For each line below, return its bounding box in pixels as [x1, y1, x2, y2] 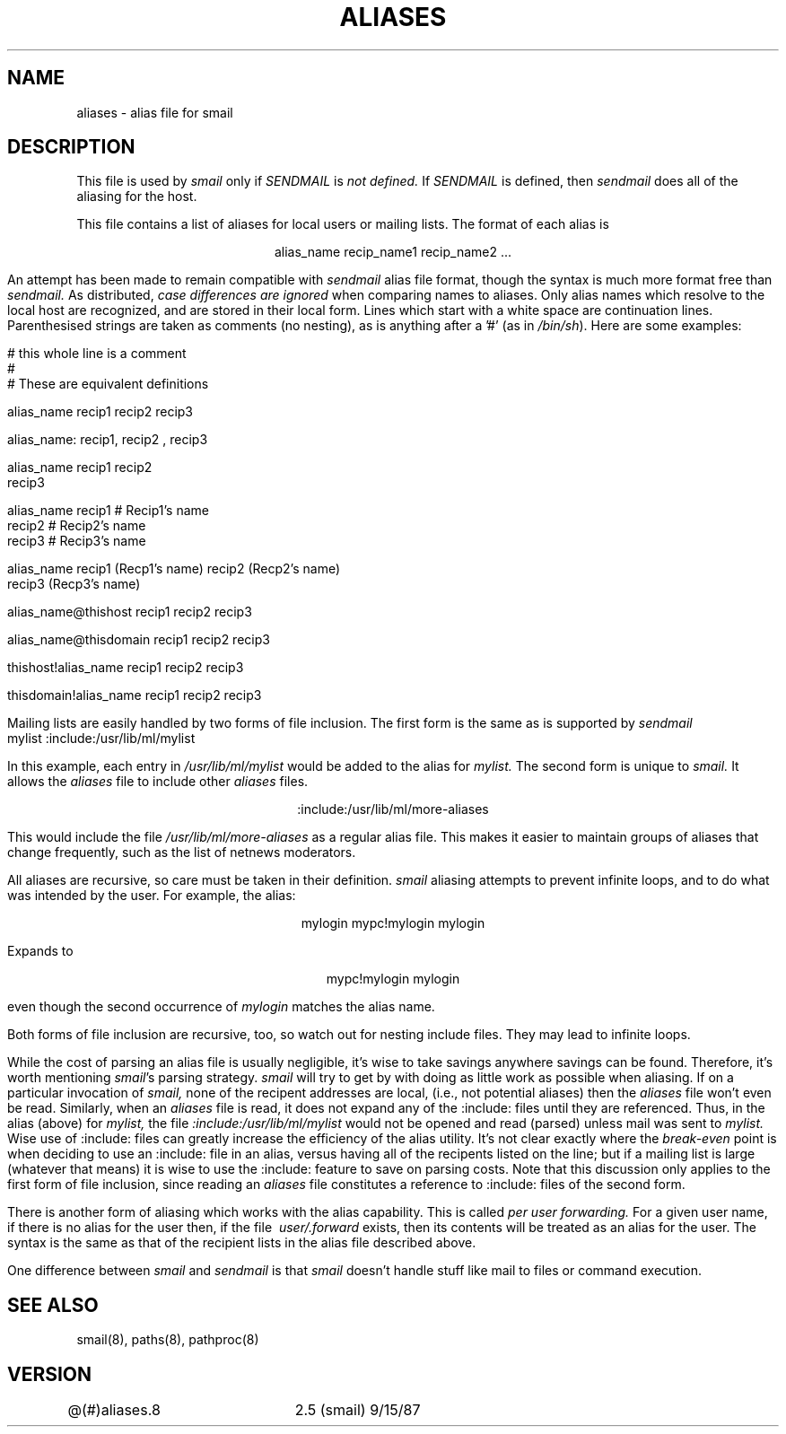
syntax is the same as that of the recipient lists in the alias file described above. [7, 1235, 476, 1251]
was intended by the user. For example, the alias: [7, 888, 296, 904]
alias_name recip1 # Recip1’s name [7, 503, 209, 519]
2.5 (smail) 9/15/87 [294, 1401, 421, 1420]
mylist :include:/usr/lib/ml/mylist [7, 730, 196, 747]
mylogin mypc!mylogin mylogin [301, 915, 485, 931]
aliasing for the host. [76, 188, 197, 205]
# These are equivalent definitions [7, 376, 209, 392]
